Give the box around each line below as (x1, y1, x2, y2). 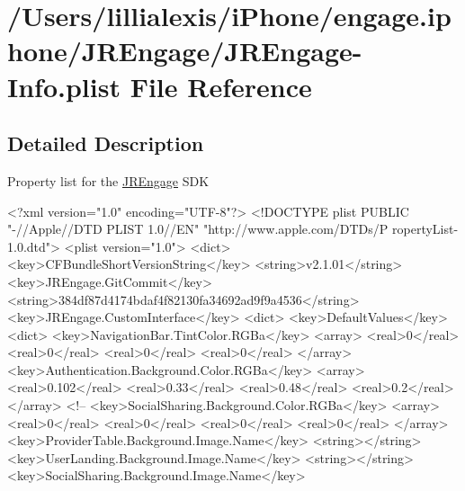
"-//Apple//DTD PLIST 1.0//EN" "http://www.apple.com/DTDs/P (7, 219, 389, 238)
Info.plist (7, 67, 121, 104)
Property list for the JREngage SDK (7, 171, 210, 190)
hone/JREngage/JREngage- (7, 32, 362, 69)
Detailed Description (7, 129, 204, 157)
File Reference (130, 67, 312, 104)
